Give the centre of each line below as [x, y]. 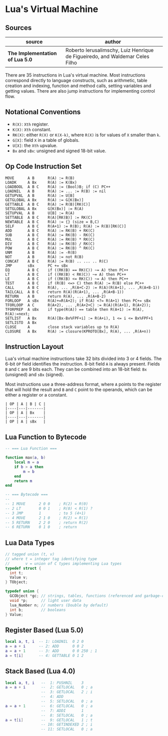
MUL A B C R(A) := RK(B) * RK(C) [50, 239]
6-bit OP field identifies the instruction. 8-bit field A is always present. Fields [82, 364]
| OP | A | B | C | [25, 404]
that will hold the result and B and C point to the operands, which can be [79, 390]
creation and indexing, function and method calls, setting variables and [78, 86]
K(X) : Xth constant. [32, 129]
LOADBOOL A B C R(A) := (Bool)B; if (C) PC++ [58, 187]
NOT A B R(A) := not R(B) [44, 257]
